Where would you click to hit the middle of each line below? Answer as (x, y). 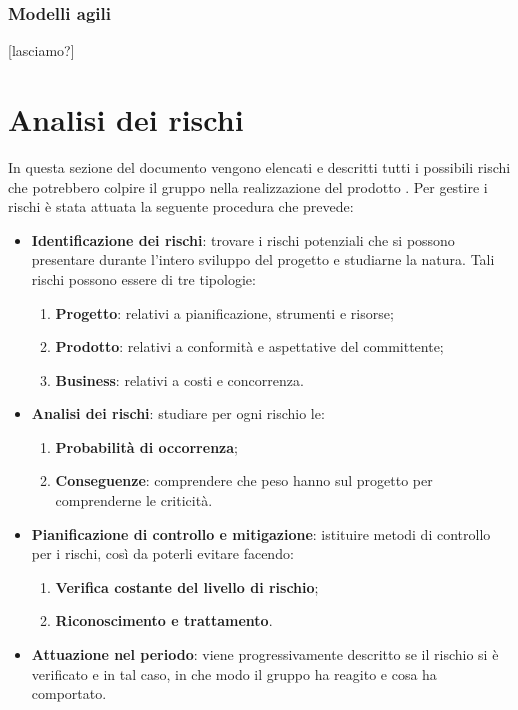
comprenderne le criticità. (134, 500)
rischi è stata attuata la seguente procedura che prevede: (181, 206)
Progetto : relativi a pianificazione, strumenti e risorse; (224, 312)
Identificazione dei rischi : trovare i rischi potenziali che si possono (243, 239)
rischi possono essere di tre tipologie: (143, 278)
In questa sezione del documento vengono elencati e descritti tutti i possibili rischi (259, 166)
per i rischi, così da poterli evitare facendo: (162, 553)
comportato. (69, 693)
